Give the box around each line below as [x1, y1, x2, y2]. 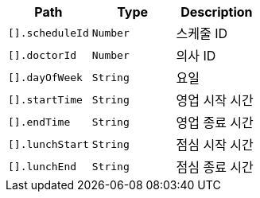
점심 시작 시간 [176, 137, 254, 153]
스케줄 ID [176, 25, 227, 41]
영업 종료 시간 [176, 115, 254, 130]
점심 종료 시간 [176, 159, 254, 175]
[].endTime [8, 115, 71, 128]
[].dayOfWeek [8, 71, 83, 83]
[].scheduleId [8, 26, 89, 39]
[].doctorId [8, 49, 77, 61]
